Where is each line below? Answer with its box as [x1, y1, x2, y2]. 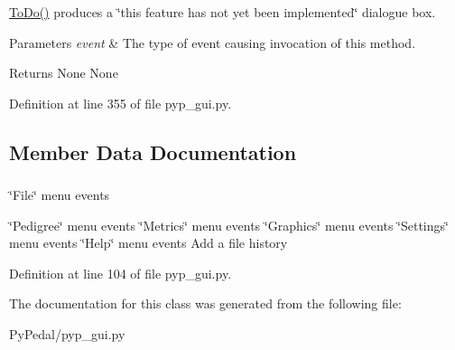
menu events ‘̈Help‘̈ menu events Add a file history [9, 233, 288, 252]
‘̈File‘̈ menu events [9, 185, 110, 204]
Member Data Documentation [9, 137, 297, 166]
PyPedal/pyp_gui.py [9, 325, 125, 344]
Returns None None [9, 63, 118, 82]
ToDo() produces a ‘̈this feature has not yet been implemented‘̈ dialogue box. [9, 3, 436, 21]
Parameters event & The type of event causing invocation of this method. [9, 33, 416, 52]
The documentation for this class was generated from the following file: [9, 294, 402, 313]
